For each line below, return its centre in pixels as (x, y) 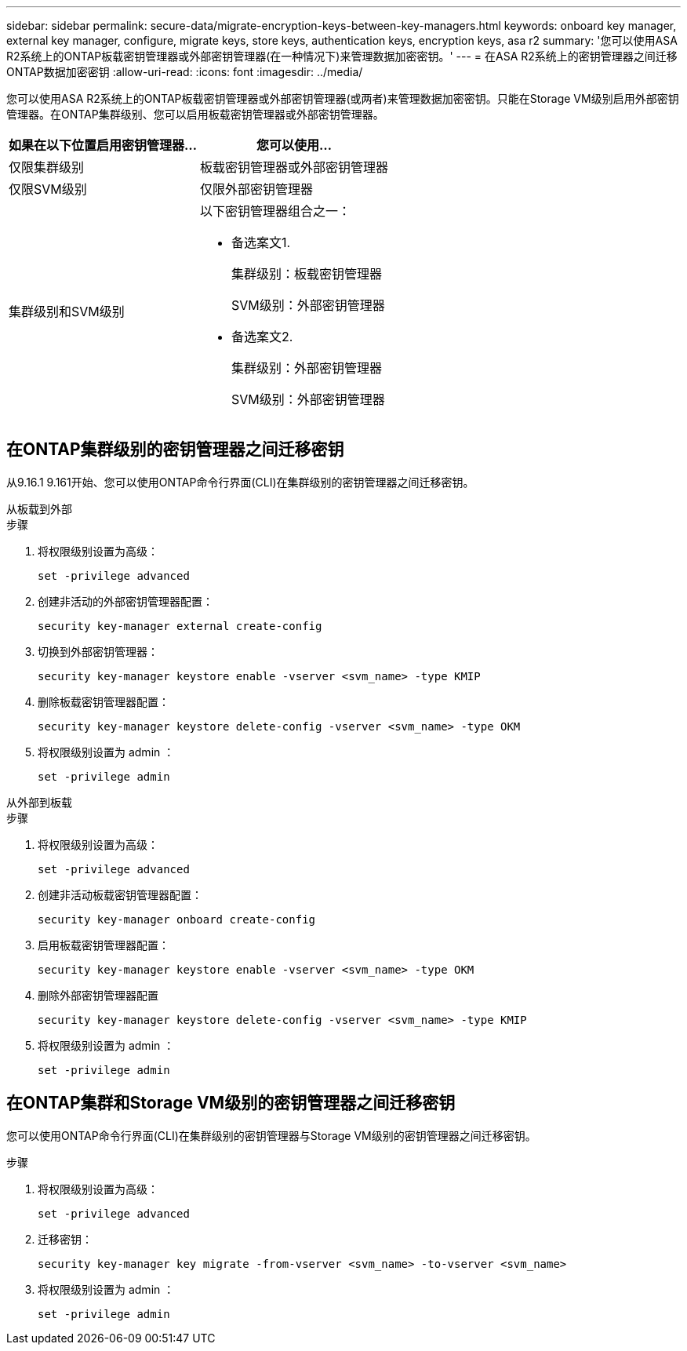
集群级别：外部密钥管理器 (307, 368)
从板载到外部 (39, 508)
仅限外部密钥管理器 (257, 189)
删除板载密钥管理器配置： (104, 701)
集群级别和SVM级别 (67, 311)
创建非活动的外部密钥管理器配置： (125, 601)
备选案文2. (262, 337)
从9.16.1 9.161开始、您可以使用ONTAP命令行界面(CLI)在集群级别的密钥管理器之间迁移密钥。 (240, 482)
